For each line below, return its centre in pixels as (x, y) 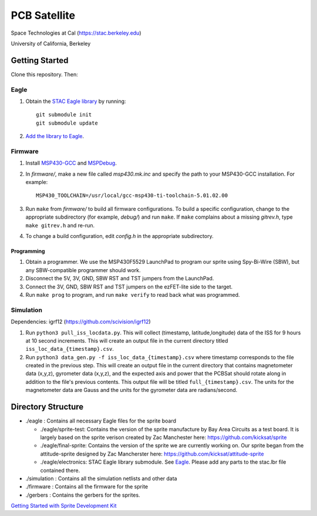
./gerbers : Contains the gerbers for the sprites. (83, 495)
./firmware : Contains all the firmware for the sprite (87, 487)
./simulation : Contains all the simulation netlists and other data (101, 478)
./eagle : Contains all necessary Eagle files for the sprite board (101, 421)
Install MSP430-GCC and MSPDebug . (71, 163)
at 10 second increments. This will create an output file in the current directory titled (127, 340)
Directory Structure (47, 407)
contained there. (60, 470)
